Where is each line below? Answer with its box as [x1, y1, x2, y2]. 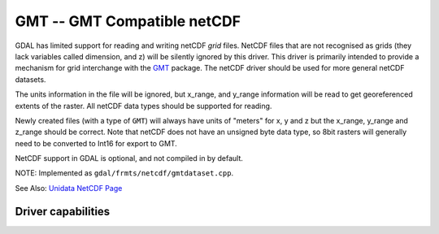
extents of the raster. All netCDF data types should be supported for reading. [15, 101, 272, 110]
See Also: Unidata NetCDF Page [15, 183, 123, 193]
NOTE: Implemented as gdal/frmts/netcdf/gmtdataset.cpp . [15, 168, 234, 178]
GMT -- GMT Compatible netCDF [15, 12, 241, 30]
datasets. [15, 74, 46, 84]
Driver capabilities [15, 204, 111, 219]
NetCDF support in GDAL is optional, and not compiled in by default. [15, 154, 244, 163]
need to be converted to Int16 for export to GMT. [15, 138, 178, 148]
